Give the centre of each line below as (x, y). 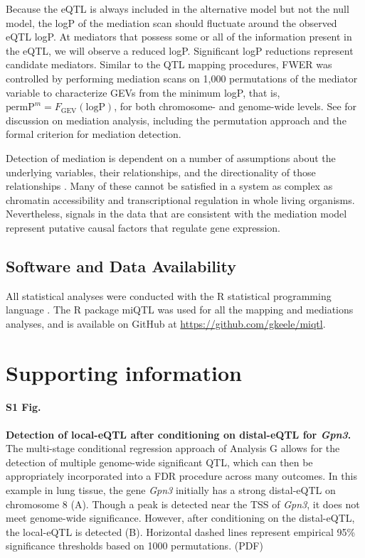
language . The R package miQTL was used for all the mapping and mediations (180, 310)
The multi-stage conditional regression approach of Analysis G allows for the (173, 448)
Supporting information (124, 372)
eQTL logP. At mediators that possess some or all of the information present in (179, 37)
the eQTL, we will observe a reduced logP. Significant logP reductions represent (180, 50)
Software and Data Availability (121, 265)
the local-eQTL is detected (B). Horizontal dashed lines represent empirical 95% (181, 531)
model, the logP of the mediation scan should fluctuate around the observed (171, 22)
